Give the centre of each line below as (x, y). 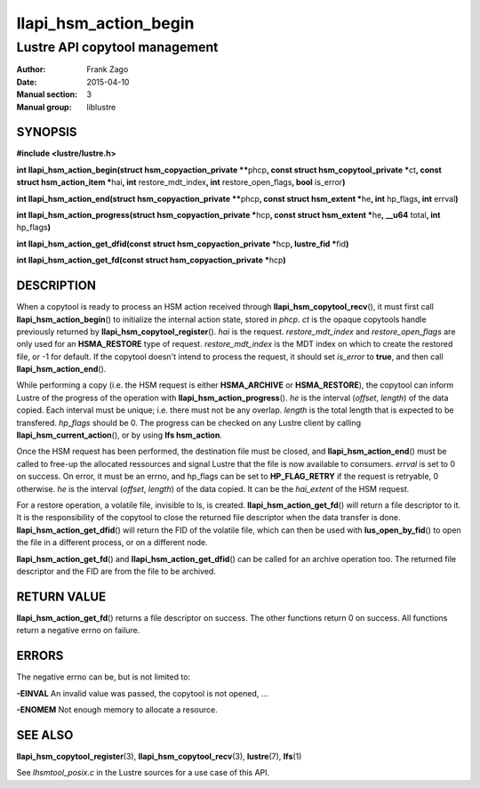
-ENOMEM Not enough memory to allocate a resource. (117, 709)
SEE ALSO (45, 735)
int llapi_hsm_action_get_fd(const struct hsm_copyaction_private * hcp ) (151, 260)
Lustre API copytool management (117, 47)
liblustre (101, 107)
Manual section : (47, 94)
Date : (27, 82)
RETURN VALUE (61, 596)
